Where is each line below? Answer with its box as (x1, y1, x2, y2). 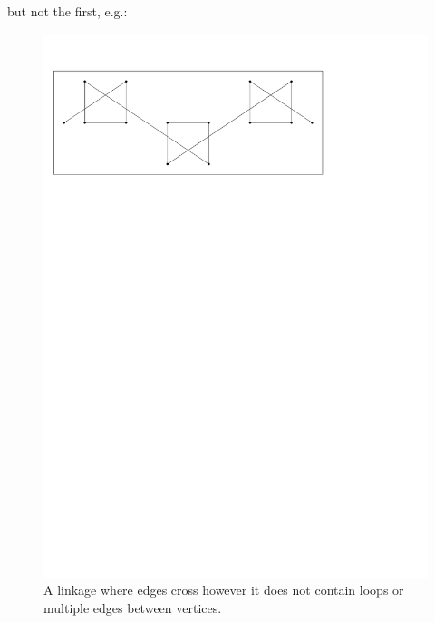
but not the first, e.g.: (7, 2, 128, 20)
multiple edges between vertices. (43, 598, 222, 617)
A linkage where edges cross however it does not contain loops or (43, 580, 404, 599)
